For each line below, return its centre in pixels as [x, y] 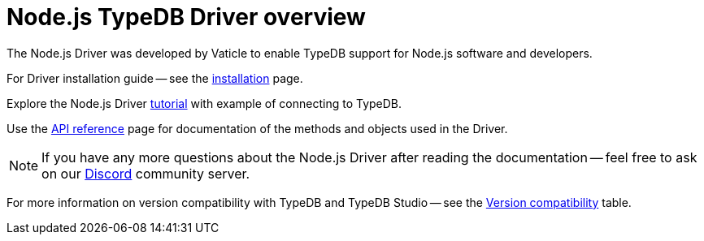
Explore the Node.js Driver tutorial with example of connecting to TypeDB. [204, 103]
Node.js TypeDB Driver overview [186, 17]
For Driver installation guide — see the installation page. [155, 78]
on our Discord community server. [146, 173]
